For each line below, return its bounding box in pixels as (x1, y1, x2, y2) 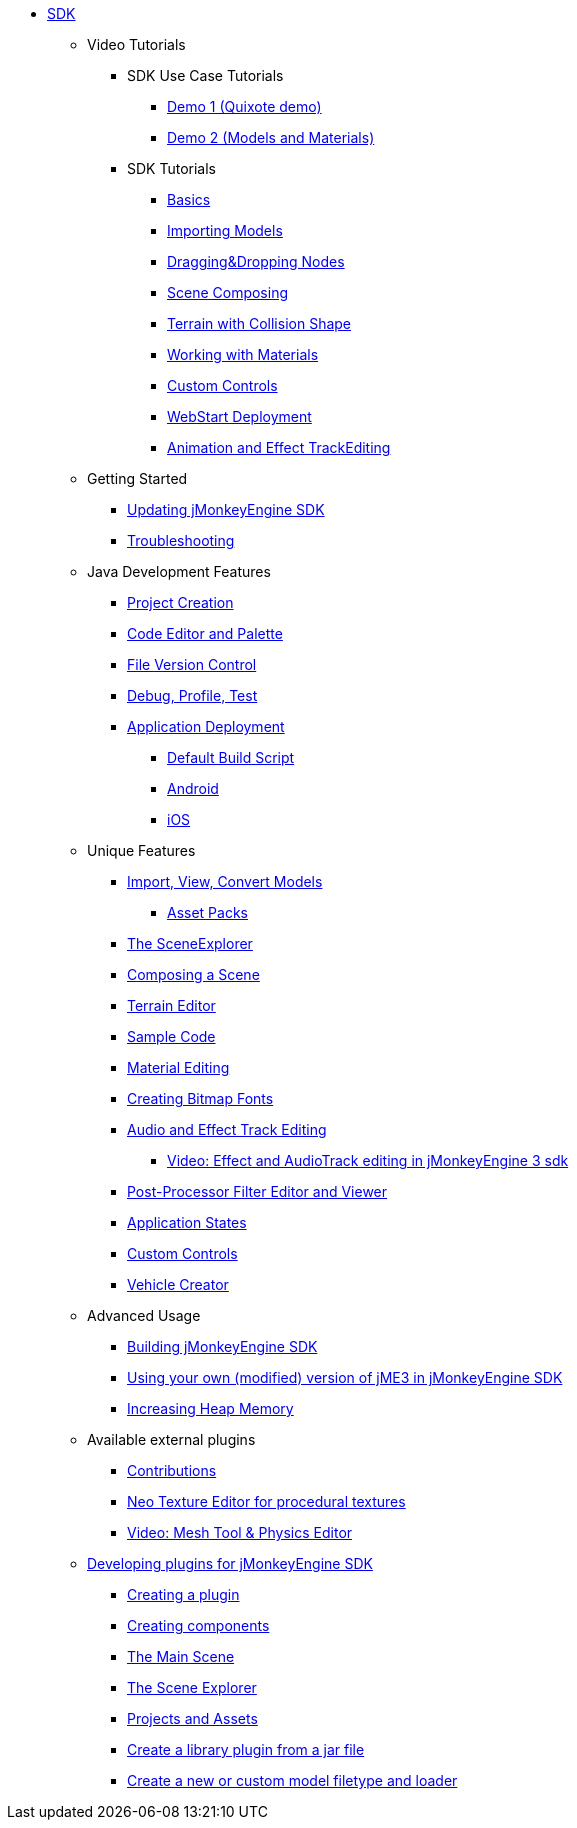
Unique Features (87, 842, 196, 859)
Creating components (127, 1617, 270, 1634)
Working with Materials (167, 346, 319, 363)
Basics (167, 191, 211, 208)
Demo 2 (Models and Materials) (167, 129, 375, 146)
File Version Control (127, 656, 257, 673)
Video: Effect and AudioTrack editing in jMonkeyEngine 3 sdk (167, 1152, 569, 1169)
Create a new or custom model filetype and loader (127, 1772, 458, 1789)
